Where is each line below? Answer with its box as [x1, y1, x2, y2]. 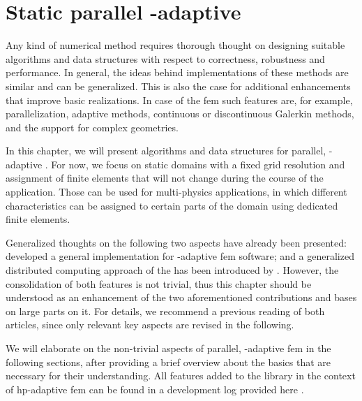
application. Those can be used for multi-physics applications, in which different [6, 184, 347, 199]
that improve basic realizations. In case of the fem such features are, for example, [6, 92, 353, 107]
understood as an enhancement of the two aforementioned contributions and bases [6, 290, 357, 305]
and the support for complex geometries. [6, 119, 179, 134]
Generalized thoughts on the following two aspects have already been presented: [6, 235, 347, 249]
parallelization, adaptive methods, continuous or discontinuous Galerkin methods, [6, 106, 354, 121]
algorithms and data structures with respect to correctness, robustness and [6, 51, 325, 66]
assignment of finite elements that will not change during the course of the [6, 170, 324, 185]
